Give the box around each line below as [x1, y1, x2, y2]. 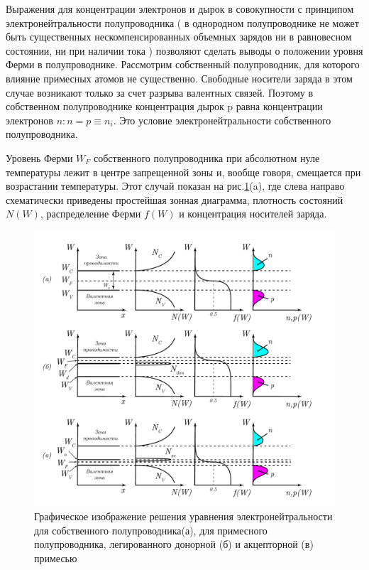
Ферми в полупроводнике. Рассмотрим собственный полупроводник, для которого [6, 57, 360, 72]
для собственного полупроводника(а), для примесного [34, 522, 268, 537]
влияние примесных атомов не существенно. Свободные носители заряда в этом [6, 70, 353, 85]
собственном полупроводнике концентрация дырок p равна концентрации [6, 99, 323, 114]
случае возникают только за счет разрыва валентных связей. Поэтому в [6, 85, 314, 100]
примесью [34, 550, 77, 565]
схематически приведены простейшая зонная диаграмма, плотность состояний [6, 192, 343, 207]
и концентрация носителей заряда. [179, 206, 327, 221]
